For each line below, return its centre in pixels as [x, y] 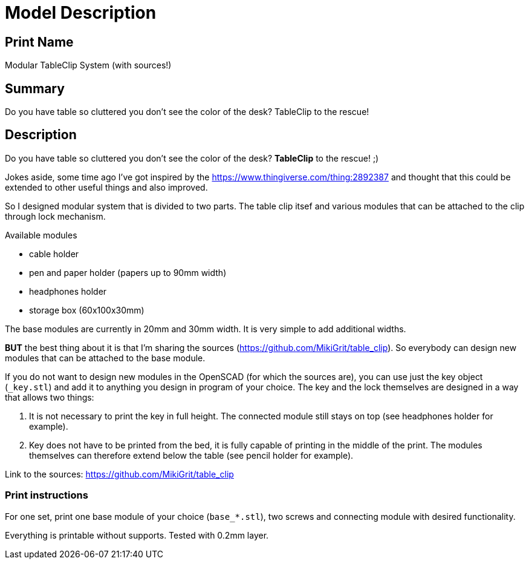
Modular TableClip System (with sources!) [88, 65]
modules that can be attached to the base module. [105, 358]
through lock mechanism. [55, 216]
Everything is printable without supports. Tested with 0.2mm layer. [137, 535]
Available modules [41, 235]
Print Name [39, 42]
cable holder [54, 254]
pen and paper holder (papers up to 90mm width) [128, 272]
